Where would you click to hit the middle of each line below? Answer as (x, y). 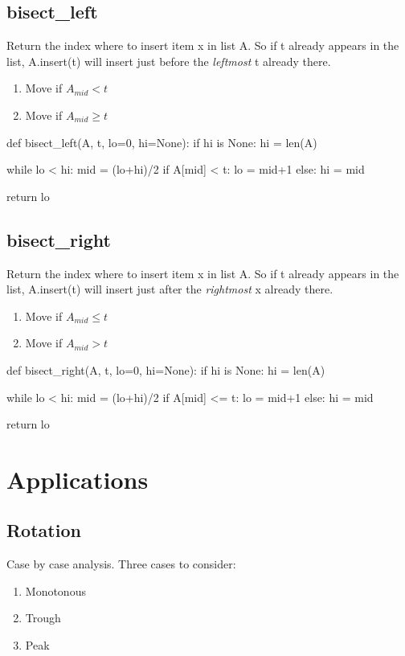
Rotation (44, 530)
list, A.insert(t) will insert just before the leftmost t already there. (169, 61)
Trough (43, 618)
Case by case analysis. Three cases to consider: (121, 564)
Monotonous (55, 590)
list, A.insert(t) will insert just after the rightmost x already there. (170, 289)
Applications (78, 479)
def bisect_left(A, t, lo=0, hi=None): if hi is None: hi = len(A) (162, 142)
